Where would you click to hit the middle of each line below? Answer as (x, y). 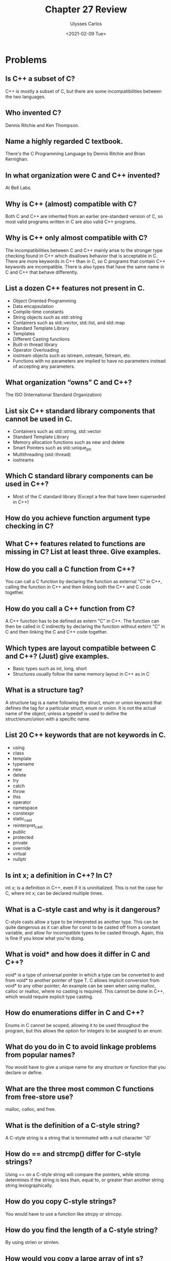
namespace (25, 807)
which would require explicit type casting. (49, 997)
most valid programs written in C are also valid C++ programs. (71, 222)
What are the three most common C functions (80, 1089)
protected (23, 837)
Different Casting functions (41, 339)
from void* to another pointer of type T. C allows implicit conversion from (82, 980)
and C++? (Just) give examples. (57, 656)
